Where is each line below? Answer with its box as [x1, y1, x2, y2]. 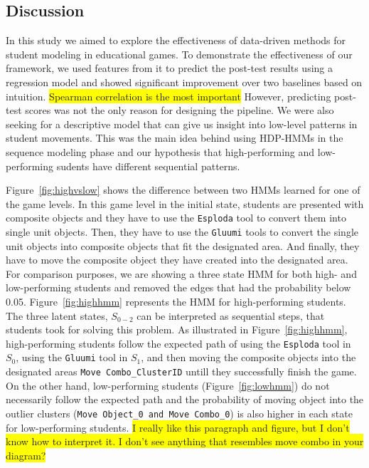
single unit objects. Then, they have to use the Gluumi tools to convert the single [6, 224, 359, 239]
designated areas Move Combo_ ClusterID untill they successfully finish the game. [6, 364, 357, 379]
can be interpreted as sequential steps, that [137, 308, 325, 323]
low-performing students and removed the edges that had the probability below [6, 280, 351, 295]
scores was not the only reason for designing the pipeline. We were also [25, 103, 334, 118]
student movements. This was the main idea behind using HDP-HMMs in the [6, 130, 343, 145]
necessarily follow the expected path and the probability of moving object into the [6, 392, 364, 407]
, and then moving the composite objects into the [141, 350, 356, 365]
